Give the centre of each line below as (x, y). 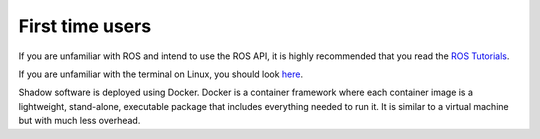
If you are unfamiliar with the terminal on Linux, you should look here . (161, 74)
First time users (85, 26)
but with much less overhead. (79, 121)
